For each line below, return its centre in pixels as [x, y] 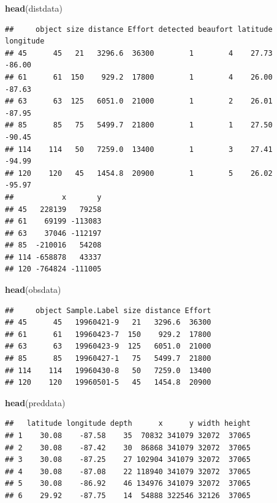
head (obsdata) [33, 289]
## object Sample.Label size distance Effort [108, 310]
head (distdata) [34, 8]
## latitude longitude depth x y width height [128, 424]
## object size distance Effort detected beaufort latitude [139, 29]
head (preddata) [35, 402]
